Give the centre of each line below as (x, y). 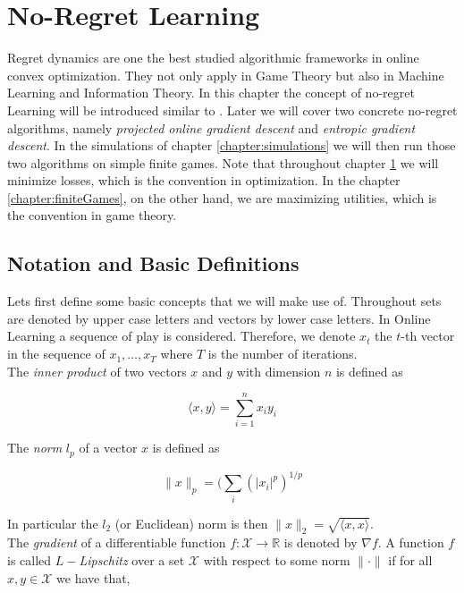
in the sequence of (56, 354)
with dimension (278, 371)
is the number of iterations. (283, 354)
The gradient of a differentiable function (117, 542)
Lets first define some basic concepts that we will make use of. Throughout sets (224, 301)
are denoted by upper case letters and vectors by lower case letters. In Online (219, 318)
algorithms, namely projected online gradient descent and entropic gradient (211, 127)
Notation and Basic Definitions (153, 263)
